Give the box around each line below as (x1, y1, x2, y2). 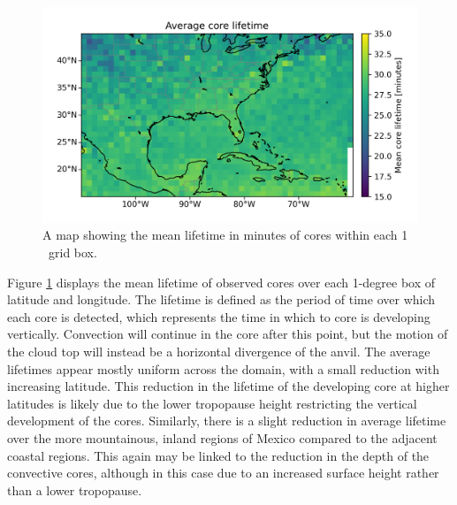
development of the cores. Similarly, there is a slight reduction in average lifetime (7, 411, 446, 430)
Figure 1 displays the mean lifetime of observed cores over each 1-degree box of (7, 272, 436, 291)
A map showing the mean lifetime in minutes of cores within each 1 (42, 226, 408, 244)
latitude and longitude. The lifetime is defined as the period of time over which (7, 290, 436, 309)
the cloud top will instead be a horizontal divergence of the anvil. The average (7, 342, 430, 361)
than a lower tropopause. (7, 480, 142, 499)
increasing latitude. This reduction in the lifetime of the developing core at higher (7, 377, 450, 395)
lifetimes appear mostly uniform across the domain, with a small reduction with (7, 359, 439, 378)
